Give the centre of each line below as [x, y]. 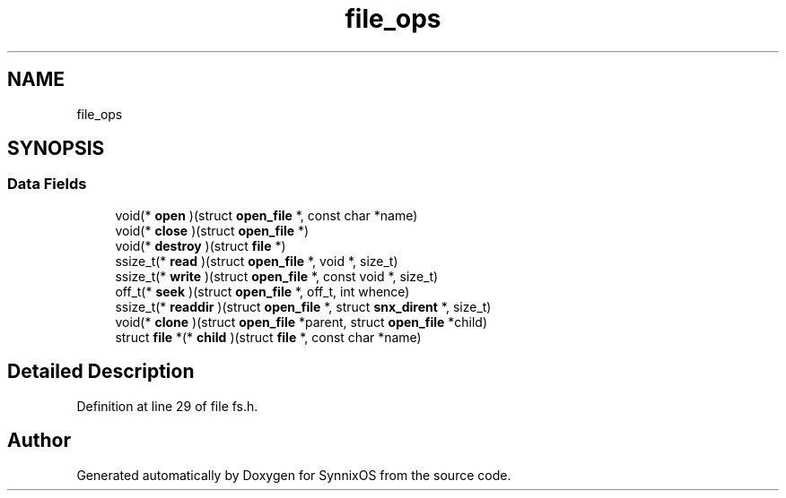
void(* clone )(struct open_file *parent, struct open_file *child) [301, 322]
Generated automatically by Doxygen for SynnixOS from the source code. [294, 475]
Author [39, 441]
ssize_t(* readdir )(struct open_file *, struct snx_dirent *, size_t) [303, 306]
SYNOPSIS [56, 149]
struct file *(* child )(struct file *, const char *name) [268, 337]
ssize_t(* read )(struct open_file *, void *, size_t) [257, 261]
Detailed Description [101, 372]
